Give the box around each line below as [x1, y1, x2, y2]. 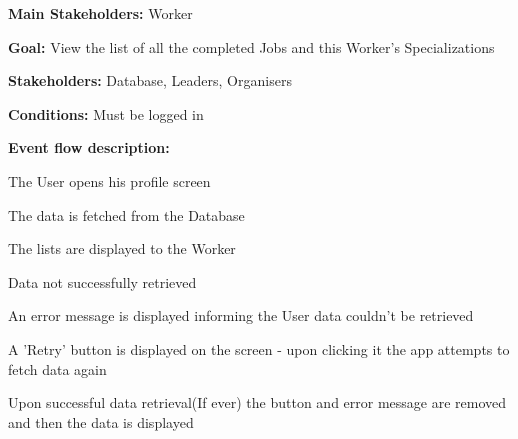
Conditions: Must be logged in [8, 103, 204, 124]
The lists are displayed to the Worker [8, 238, 236, 259]
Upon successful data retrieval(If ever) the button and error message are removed [8, 392, 507, 413]
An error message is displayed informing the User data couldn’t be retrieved [8, 305, 474, 326]
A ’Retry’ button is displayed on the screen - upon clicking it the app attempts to [8, 338, 510, 359]
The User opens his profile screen [8, 170, 211, 191]
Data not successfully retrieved [8, 271, 197, 292]
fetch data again [8, 358, 107, 379]
